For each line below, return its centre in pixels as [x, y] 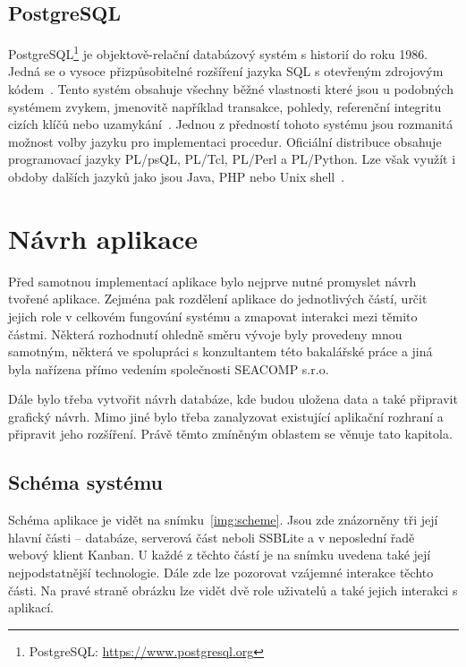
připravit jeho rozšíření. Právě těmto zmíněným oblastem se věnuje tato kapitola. [230, 434]
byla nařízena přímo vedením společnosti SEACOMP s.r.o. [169, 368]
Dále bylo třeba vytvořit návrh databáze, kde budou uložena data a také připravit [233, 399]
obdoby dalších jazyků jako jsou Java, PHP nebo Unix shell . [177, 177]
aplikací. [31, 607]
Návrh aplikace [103, 238]
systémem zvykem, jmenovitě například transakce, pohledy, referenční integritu [225, 106]
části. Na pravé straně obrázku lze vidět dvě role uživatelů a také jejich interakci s [233, 590]
